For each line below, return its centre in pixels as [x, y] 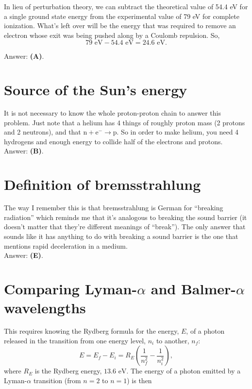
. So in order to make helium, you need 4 [178, 132]
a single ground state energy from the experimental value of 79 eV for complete [122, 16]
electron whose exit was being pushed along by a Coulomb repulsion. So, [112, 35]
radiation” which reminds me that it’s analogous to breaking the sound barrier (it [126, 217]
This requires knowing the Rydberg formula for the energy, [92, 331]
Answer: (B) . [24, 151]
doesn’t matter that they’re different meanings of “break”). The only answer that [125, 227]
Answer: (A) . [24, 56]
